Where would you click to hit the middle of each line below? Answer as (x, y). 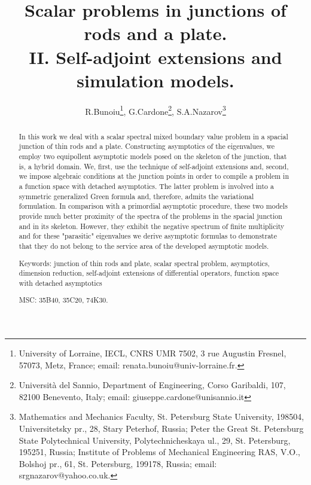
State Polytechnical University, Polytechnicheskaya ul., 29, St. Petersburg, (155, 440)
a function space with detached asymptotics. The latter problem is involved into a (146, 186)
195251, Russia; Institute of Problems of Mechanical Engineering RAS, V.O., (159, 452)
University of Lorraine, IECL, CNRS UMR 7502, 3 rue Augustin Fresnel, (153, 353)
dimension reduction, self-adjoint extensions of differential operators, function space (149, 273)
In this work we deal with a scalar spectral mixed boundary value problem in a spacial (153, 136)
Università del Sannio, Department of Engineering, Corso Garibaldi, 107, (152, 385)
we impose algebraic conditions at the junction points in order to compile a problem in (154, 176)
